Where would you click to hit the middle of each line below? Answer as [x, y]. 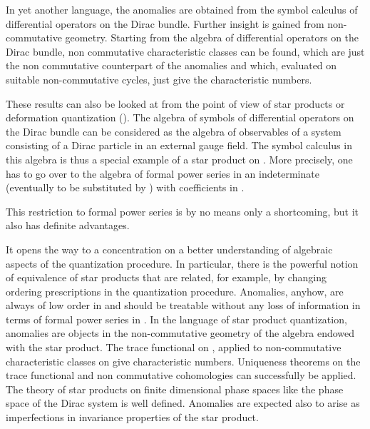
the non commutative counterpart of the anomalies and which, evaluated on [171, 65]
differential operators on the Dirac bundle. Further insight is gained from [165, 23]
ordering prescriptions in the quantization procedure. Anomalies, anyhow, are [175, 291]
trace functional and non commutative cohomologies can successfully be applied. [181, 375]
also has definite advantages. [68, 225]
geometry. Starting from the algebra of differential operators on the [212, 37]
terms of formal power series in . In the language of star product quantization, [176, 319]
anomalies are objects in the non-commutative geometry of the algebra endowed [180, 333]
